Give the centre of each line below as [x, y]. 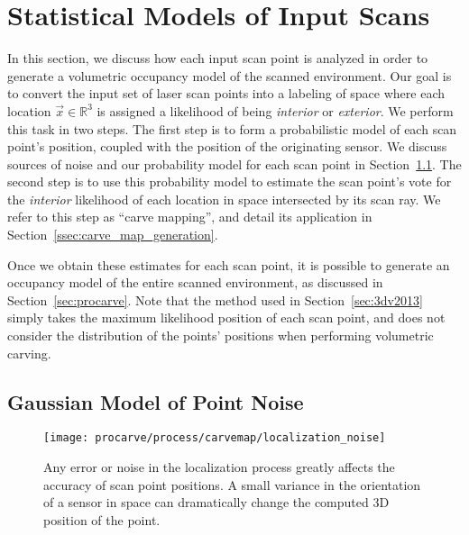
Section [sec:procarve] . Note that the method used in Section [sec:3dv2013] [215, 299]
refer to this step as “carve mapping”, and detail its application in [190, 217]
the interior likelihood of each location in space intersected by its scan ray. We [224, 199]
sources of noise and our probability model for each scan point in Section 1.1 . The [234, 163]
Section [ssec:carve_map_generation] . [113, 235]
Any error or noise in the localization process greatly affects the [219, 467]
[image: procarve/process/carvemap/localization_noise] [215, 438]
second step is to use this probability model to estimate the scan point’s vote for [230, 181]
